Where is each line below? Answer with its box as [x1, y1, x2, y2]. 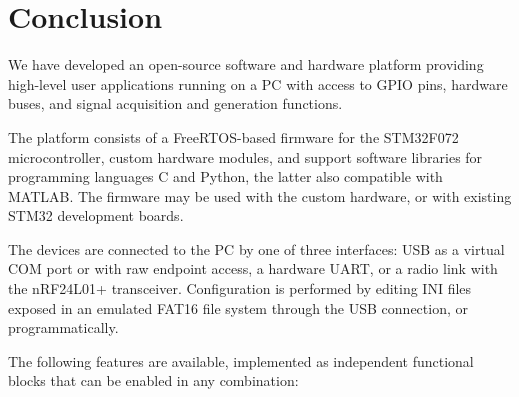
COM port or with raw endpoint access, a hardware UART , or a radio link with [8, 258, 498, 279]
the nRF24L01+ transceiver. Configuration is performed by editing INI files [8, 278, 472, 299]
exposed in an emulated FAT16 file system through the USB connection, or [8, 297, 468, 318]
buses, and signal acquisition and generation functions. [8, 93, 343, 114]
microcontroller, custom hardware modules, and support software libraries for [8, 146, 483, 167]
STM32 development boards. [8, 205, 184, 226]
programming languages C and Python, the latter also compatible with [8, 166, 443, 187]
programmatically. [8, 317, 119, 338]
